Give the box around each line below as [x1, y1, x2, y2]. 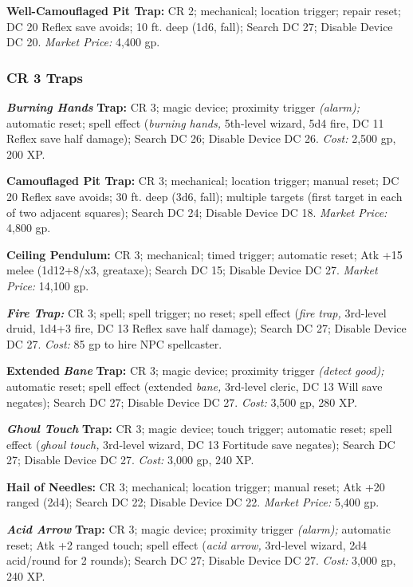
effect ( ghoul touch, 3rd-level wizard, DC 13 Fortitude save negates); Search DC [6, 435, 395, 452]
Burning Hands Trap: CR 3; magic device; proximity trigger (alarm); [6, 99, 360, 115]
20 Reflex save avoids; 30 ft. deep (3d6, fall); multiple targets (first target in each [6, 187, 403, 204]
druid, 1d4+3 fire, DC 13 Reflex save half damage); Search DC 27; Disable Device [6, 320, 407, 337]
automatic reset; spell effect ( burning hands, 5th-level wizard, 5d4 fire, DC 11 [6, 114, 384, 131]
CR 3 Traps [6, 67, 83, 87]
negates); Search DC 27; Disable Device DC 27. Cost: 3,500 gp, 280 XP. [6, 393, 357, 410]
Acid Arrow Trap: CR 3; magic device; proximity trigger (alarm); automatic [6, 521, 391, 538]
